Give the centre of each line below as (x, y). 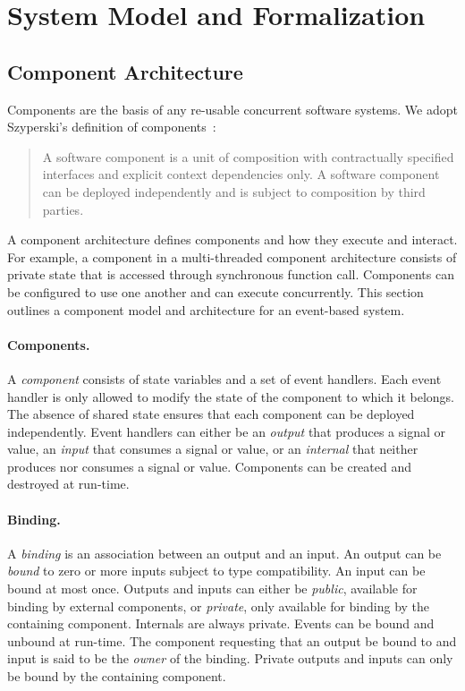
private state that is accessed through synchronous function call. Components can (231, 274)
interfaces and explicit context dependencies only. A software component (241, 174)
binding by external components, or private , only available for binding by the (219, 606)
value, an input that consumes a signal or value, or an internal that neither (213, 449)
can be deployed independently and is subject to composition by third (234, 191)
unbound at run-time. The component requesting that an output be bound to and (232, 640)
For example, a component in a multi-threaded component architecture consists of (232, 256)
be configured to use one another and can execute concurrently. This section (216, 291)
